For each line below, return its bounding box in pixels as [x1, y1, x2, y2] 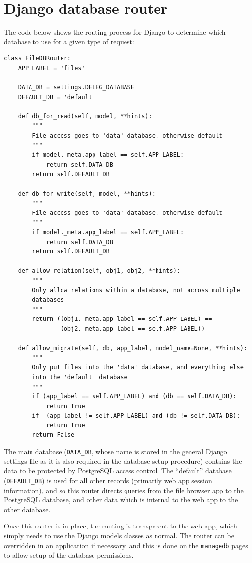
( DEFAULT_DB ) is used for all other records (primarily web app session [4, 475, 212, 485]
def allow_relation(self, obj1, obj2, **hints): [18, 267, 180, 275]
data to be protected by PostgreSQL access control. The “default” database [4, 465, 232, 476]
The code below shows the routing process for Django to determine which [4, 27, 226, 37]
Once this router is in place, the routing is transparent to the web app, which [4, 521, 237, 531]
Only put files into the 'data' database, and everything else [32, 364, 244, 371]
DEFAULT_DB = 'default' [18, 93, 96, 101]
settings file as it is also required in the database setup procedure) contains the [4, 456, 242, 466]
